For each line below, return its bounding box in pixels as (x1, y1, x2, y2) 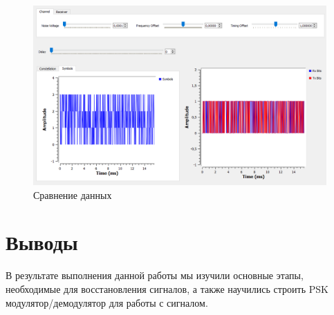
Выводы (6, 228, 78, 256)
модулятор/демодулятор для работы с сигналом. (6, 295, 208, 309)
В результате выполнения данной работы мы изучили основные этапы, (6, 268, 304, 283)
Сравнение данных (33, 187, 112, 202)
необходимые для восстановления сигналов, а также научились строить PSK (6, 281, 328, 296)
